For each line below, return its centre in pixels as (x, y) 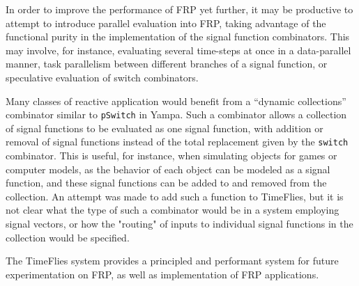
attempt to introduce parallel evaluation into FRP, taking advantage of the (166, 23)
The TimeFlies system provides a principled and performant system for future (172, 261)
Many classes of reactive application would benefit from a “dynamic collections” (176, 101)
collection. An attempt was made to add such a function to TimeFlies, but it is (175, 196)
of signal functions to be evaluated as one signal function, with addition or (165, 128)
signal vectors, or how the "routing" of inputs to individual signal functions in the (179, 224)
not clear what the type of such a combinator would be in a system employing (173, 210)
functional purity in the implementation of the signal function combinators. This (178, 37)
